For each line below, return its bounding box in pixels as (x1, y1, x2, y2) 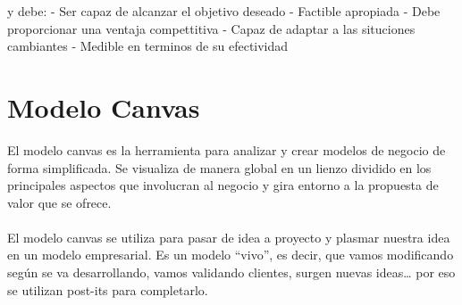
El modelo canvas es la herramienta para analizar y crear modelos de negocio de (7, 140, 446, 159)
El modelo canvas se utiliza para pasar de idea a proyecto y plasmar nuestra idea (7, 227, 450, 246)
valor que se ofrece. (7, 193, 112, 211)
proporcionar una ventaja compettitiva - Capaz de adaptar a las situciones (7, 19, 416, 37)
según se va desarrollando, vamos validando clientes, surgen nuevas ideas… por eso (7, 263, 456, 282)
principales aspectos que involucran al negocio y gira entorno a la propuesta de (7, 176, 439, 194)
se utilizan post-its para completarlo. (7, 280, 208, 299)
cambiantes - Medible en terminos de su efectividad (7, 37, 289, 55)
